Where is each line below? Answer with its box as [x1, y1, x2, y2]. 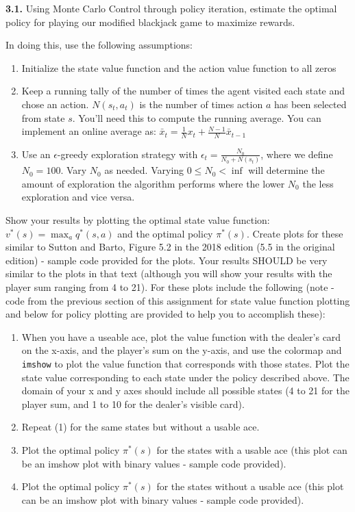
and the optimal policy [117, 226, 213, 240]
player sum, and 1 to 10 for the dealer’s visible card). [21, 396, 245, 411]
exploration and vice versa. [21, 190, 135, 204]
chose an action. [21, 97, 89, 111]
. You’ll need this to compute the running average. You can [72, 110, 321, 125]
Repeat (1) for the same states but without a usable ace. [21, 420, 260, 434]
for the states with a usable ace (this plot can [156, 443, 347, 457]
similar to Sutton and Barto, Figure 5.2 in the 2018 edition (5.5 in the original [5, 240, 335, 254]
